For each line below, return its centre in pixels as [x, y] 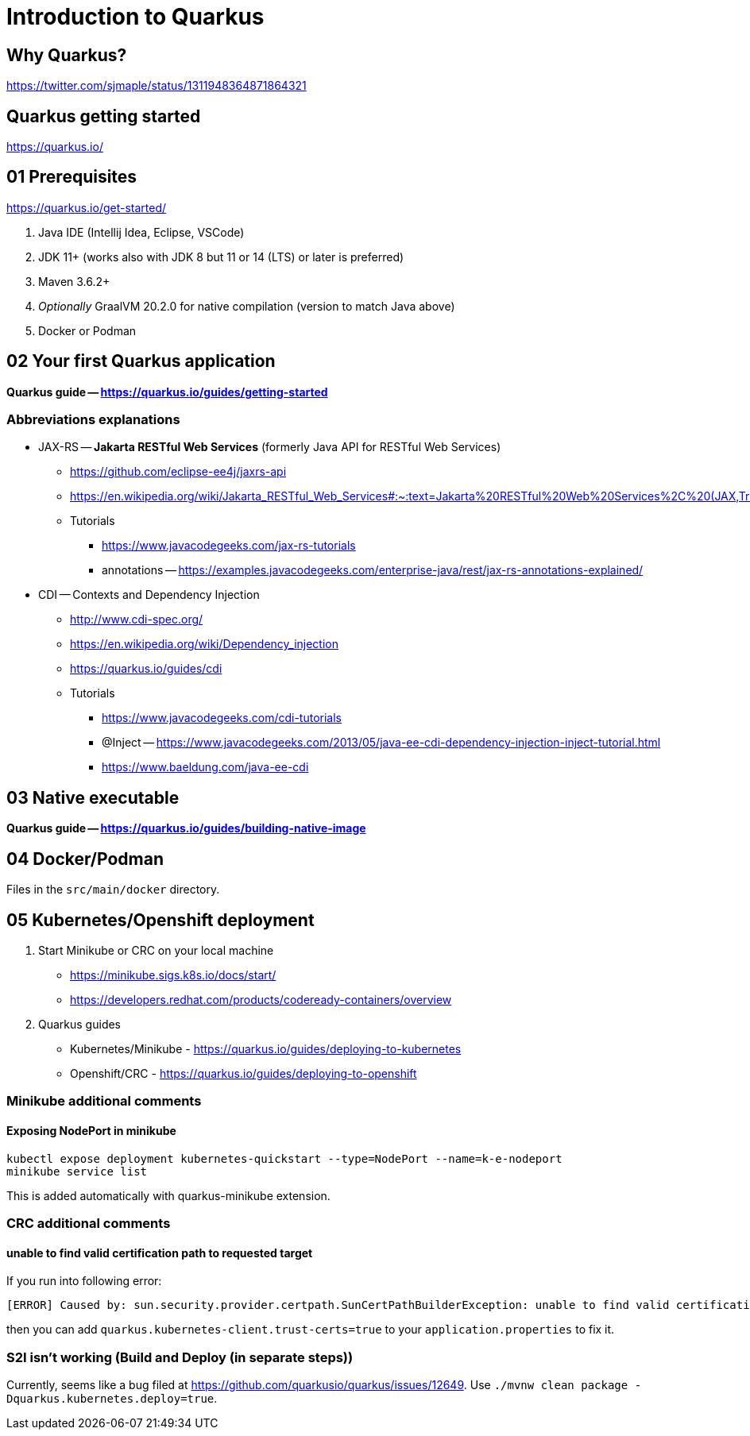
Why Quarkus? [67, 55]
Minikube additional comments [104, 1101]
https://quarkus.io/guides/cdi [146, 669]
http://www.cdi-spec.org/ [137, 620]
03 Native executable [93, 797]
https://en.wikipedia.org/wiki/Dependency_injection [205, 644]
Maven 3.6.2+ [74, 281]
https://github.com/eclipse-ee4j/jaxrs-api [178, 472]
